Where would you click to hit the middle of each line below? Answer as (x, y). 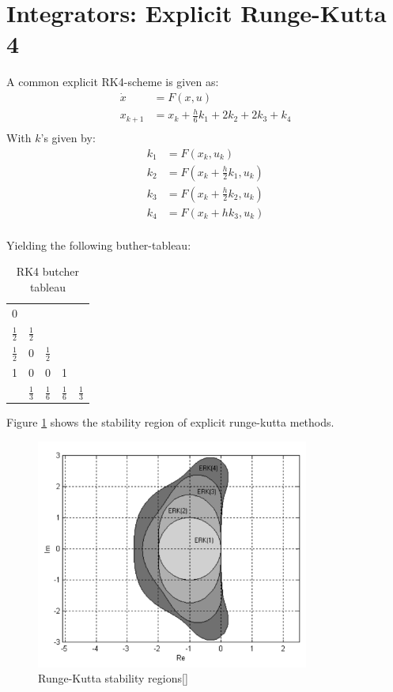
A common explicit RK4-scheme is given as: (113, 82)
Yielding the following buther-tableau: (99, 244)
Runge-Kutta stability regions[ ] (113, 678)
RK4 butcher (48, 271)
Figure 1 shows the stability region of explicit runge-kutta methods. (170, 421)
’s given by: (68, 137)
